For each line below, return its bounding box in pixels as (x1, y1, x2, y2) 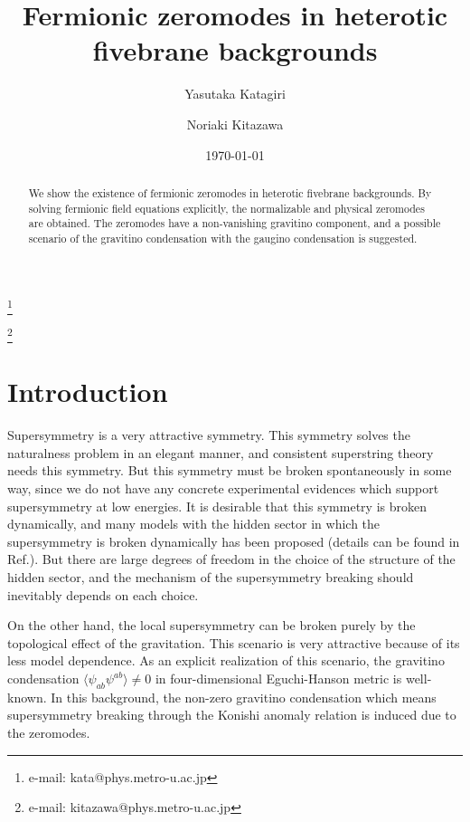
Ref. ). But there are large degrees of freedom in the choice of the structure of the (7, 550, 456, 569)
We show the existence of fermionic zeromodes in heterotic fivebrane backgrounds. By (28, 185, 432, 200)
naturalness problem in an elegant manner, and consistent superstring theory (7, 443, 434, 462)
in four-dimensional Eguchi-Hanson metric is (155, 669, 402, 688)
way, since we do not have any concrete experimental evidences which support (7, 479, 439, 498)
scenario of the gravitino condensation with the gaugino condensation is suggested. (28, 230, 418, 245)
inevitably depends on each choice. (7, 585, 199, 604)
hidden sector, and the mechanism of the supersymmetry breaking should (7, 568, 414, 587)
